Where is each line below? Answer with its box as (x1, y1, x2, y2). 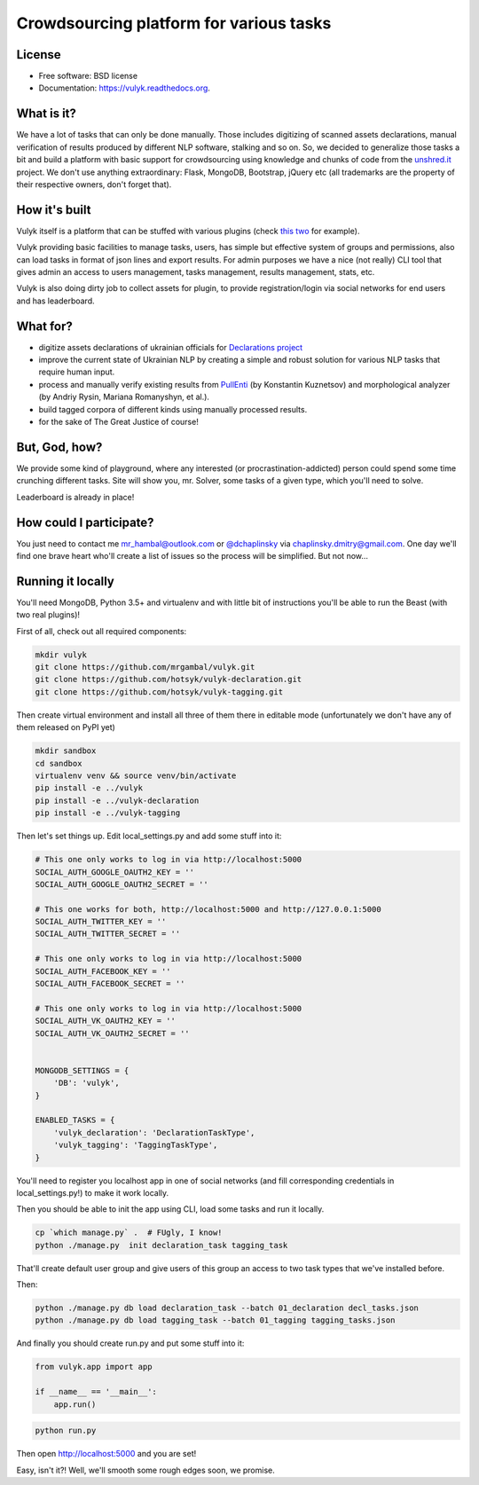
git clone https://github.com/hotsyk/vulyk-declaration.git (35, 674, 302, 685)
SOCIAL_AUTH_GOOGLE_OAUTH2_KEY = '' (35, 867, 195, 877)
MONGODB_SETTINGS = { (35, 1065, 130, 1075)
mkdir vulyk (35, 649, 88, 660)
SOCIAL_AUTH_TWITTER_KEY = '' (35, 916, 167, 927)
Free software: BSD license (38, 71, 137, 82)
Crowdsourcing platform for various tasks (16, 13, 332, 33)
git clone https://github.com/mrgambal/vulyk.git (35, 662, 255, 672)
